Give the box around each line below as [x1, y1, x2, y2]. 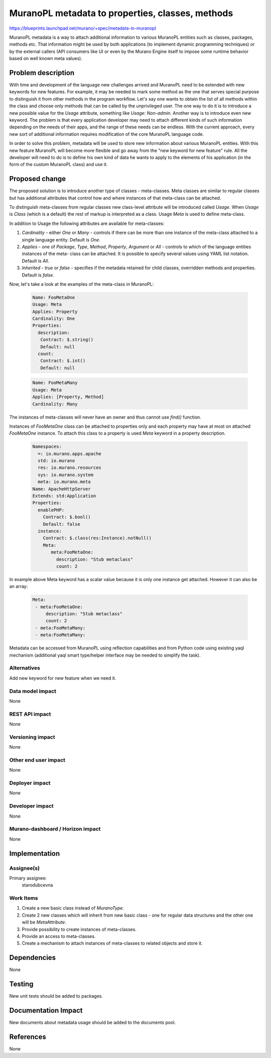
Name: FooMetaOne [32, 294, 75, 300]
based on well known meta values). [9, 55, 82, 61]
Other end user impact [9, 756, 65, 763]
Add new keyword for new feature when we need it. [9, 675, 116, 681]
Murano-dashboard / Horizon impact [9, 826, 101, 833]
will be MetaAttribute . [22, 919, 66, 925]
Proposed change [9, 175, 66, 183]
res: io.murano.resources [38, 465, 101, 470]
